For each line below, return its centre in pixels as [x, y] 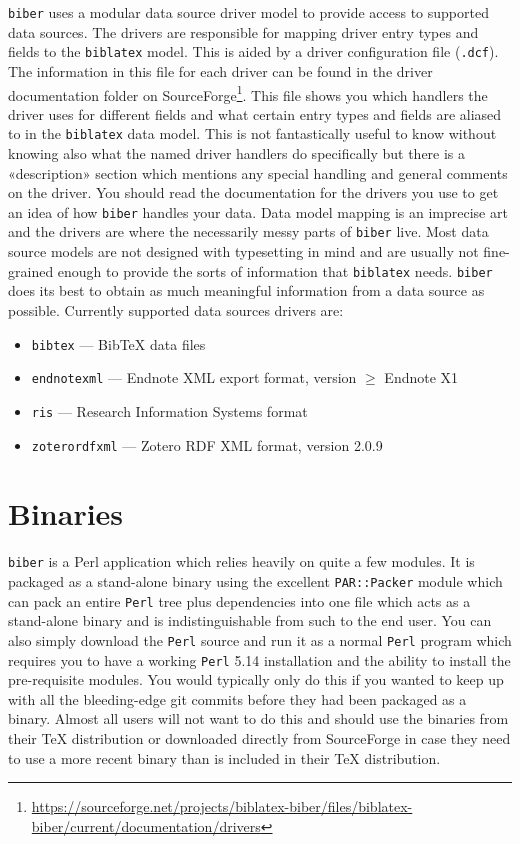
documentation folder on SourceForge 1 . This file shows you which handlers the [248, 93]
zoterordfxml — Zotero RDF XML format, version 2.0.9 [207, 444]
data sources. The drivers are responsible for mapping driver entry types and [243, 31]
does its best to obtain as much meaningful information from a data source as [246, 290]
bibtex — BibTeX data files [118, 343]
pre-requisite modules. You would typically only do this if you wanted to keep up [256, 679]
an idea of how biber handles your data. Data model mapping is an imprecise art [258, 211]
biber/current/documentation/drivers [146, 825]
